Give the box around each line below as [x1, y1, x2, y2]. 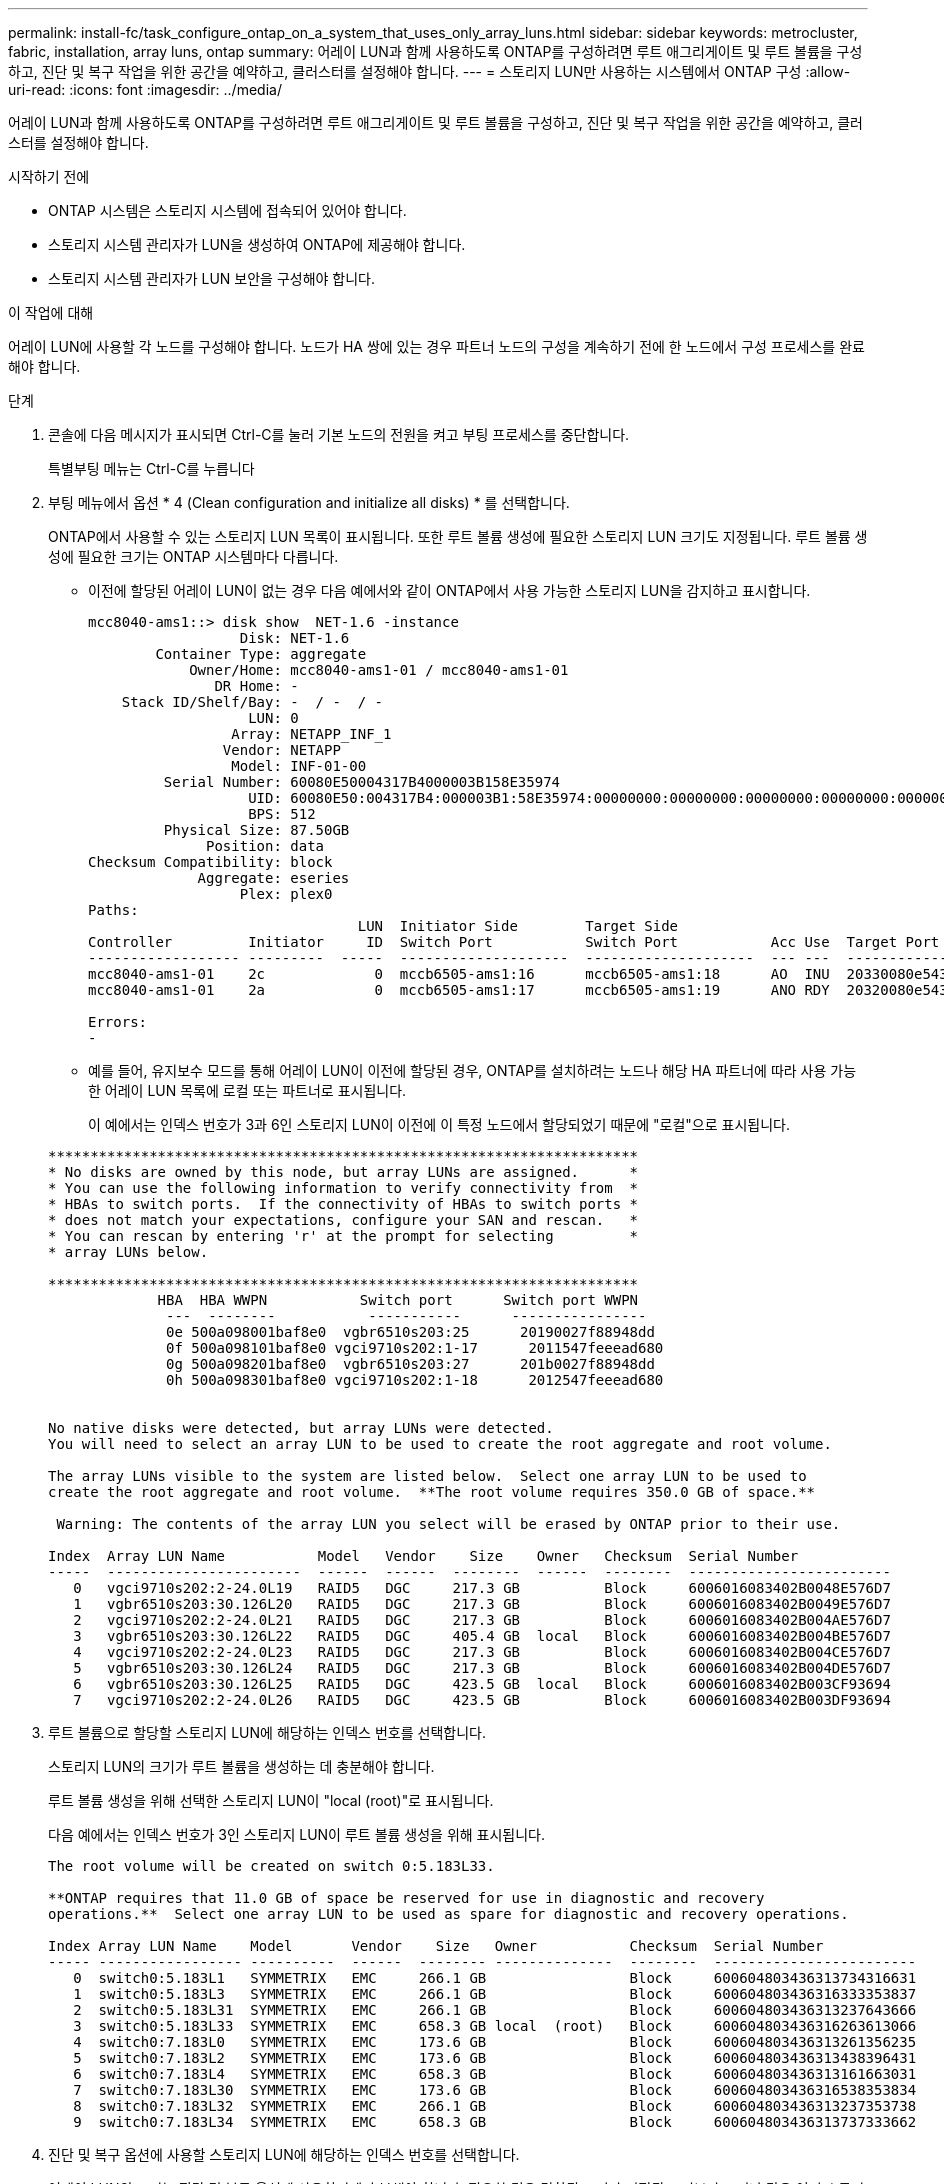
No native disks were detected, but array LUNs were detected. [48, 1420, 554, 1436]
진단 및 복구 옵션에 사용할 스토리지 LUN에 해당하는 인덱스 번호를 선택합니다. [48, 2146, 520, 2163]
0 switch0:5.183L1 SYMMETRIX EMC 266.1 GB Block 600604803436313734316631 [73, 1970, 917, 1986]
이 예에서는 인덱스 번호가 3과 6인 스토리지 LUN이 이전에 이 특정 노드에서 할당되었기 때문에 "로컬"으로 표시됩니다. [88, 1116, 790, 1133]
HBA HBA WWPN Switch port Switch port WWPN [157, 1292, 639, 1308]
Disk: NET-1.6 [239, 630, 350, 646]
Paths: [88, 902, 139, 918]
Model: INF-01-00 [231, 758, 367, 774]
